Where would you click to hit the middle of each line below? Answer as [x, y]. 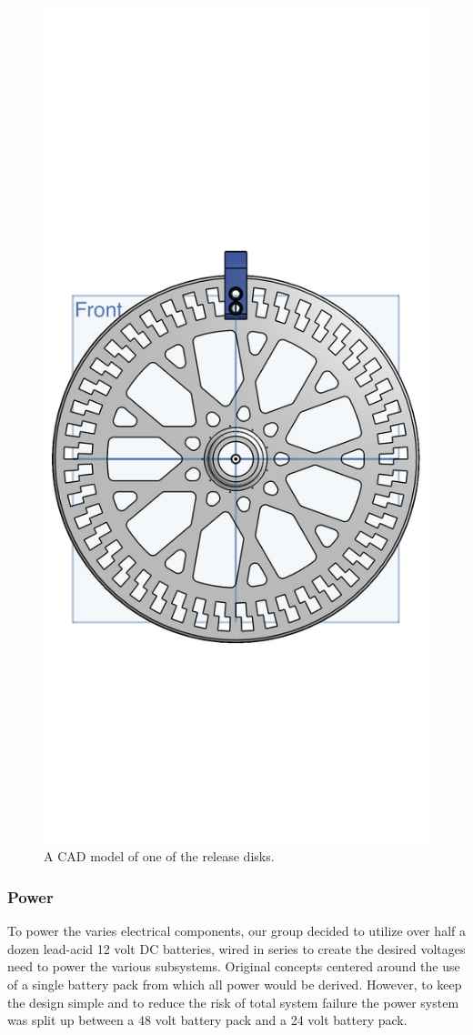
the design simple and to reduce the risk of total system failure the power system [233, 1002]
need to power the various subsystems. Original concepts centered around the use [234, 966]
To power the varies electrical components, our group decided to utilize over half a [236, 931]
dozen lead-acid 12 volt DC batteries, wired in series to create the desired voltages [236, 948]
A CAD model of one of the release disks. [159, 856]
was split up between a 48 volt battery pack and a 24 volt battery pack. [207, 1020]
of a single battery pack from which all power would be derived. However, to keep [235, 985]
